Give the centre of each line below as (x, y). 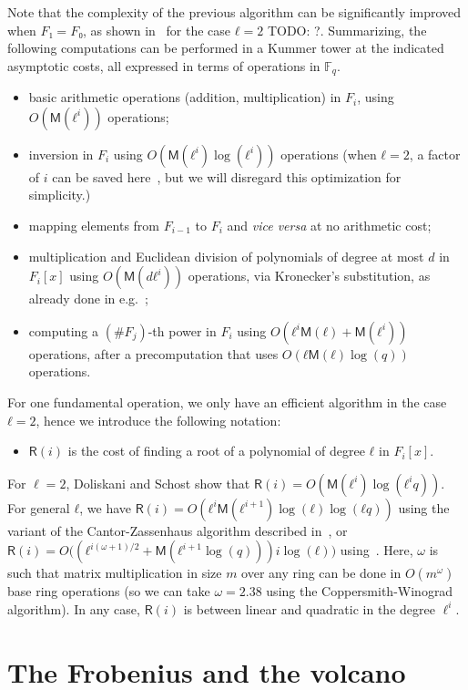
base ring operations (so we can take (109, 591)
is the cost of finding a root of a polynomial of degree (216, 451)
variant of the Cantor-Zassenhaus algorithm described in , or (178, 530)
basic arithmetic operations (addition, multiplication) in (185, 97)
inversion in (61, 154)
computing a (64, 330)
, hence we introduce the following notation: (158, 420)
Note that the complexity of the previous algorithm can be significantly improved (234, 12)
